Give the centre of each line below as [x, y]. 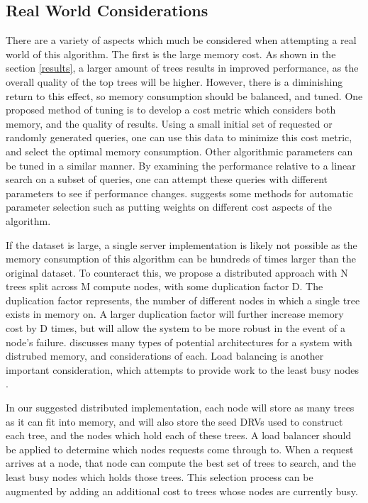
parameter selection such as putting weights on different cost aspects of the [169, 207]
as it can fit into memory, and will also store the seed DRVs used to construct [174, 421]
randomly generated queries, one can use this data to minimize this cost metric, [179, 137]
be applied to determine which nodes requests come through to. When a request [180, 449]
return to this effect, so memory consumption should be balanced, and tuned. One [184, 95]
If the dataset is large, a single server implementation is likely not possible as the [182, 244]
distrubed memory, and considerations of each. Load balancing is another [165, 356]
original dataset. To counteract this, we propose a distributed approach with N [177, 272]
